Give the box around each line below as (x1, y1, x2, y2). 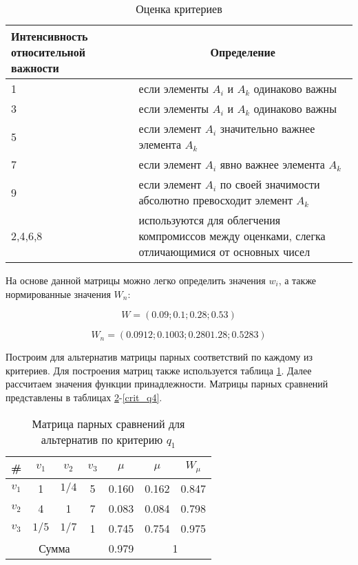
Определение (210, 44, 275, 60)
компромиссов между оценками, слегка (138, 228, 326, 244)
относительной (11, 44, 86, 60)
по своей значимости (220, 176, 320, 192)
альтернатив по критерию (41, 431, 163, 447)
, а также (278, 273, 317, 287)
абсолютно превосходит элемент (138, 192, 293, 208)
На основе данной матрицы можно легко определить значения (6, 273, 266, 287)
